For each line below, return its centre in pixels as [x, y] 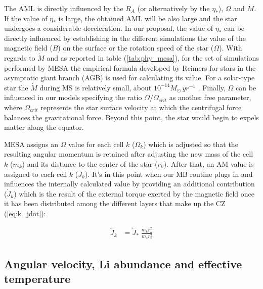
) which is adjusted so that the [191, 144]
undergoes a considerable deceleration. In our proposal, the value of [109, 28]
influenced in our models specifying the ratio [73, 97]
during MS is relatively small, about [96, 87]
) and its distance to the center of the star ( [90, 163]
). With [231, 48]
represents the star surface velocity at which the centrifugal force [141, 107]
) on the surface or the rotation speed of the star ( [136, 48]
